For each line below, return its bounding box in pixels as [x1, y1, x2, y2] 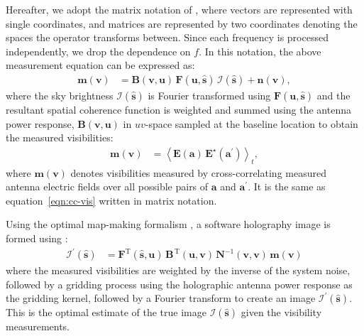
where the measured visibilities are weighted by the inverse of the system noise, [6, 263, 351, 278]
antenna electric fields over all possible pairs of [6, 179, 209, 194]
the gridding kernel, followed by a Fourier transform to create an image [6, 291, 316, 305]
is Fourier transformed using [148, 88, 271, 102]
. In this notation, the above [199, 43, 321, 58]
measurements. [6, 319, 70, 334]
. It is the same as [248, 179, 326, 194]
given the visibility [241, 305, 322, 320]
